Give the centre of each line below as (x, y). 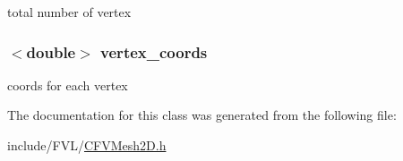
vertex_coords (154, 51)
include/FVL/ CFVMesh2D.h (87, 145)
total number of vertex (69, 12)
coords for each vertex (68, 85)
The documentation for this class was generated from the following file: (202, 115)
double (51, 51)
